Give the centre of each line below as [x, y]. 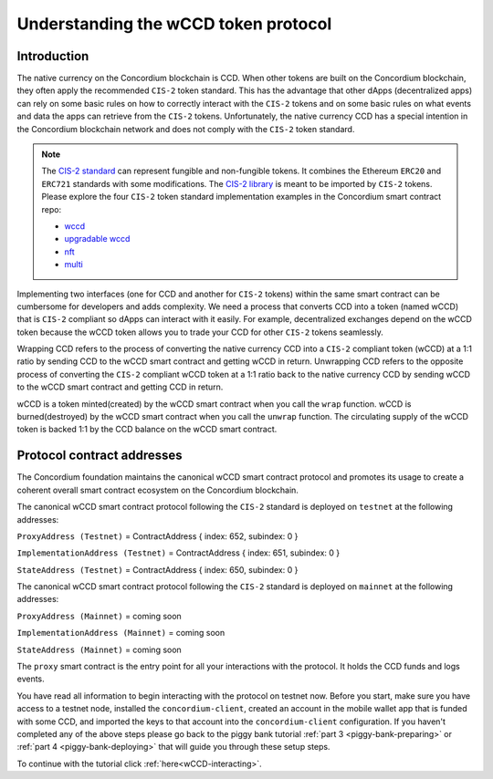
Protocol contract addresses [100, 456]
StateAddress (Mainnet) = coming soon [99, 649]
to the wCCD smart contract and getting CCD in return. [120, 387]
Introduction [53, 56]
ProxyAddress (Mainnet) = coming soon [99, 616]
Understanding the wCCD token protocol [174, 24]
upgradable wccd [97, 239]
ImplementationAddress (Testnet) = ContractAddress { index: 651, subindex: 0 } [178, 553]
